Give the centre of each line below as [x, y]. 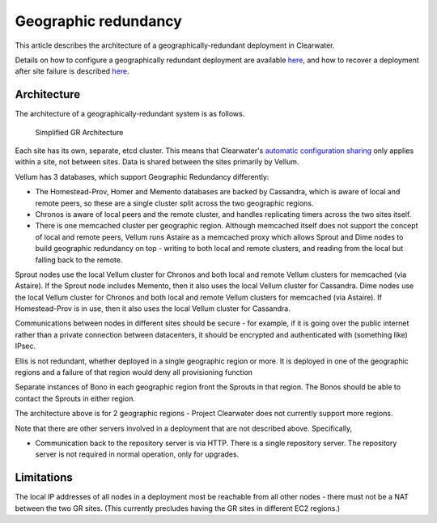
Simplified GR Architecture [79, 132]
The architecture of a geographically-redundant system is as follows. [130, 114]
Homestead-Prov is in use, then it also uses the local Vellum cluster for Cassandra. [153, 308]
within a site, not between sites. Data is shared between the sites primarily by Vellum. [157, 162]
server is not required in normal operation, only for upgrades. [137, 454]
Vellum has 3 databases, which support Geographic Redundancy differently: [142, 176]
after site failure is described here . [72, 71]
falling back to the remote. [79, 260]
